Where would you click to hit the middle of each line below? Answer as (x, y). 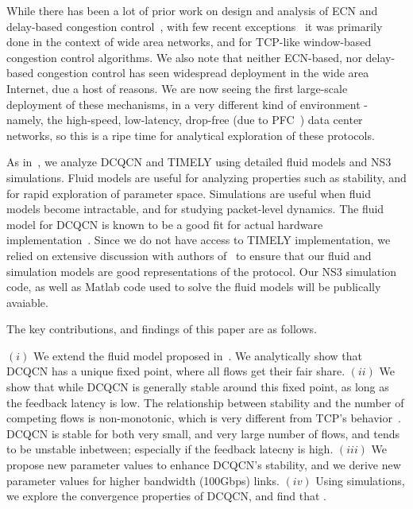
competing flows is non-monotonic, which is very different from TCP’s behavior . (204, 418)
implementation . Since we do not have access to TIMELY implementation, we (199, 240)
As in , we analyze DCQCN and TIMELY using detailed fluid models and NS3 (199, 162)
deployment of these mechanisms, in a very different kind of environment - (187, 104)
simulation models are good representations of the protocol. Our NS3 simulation (201, 271)
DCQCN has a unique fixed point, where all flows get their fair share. (176, 371)
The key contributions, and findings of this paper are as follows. (162, 329)
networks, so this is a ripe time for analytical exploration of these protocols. (191, 135)
